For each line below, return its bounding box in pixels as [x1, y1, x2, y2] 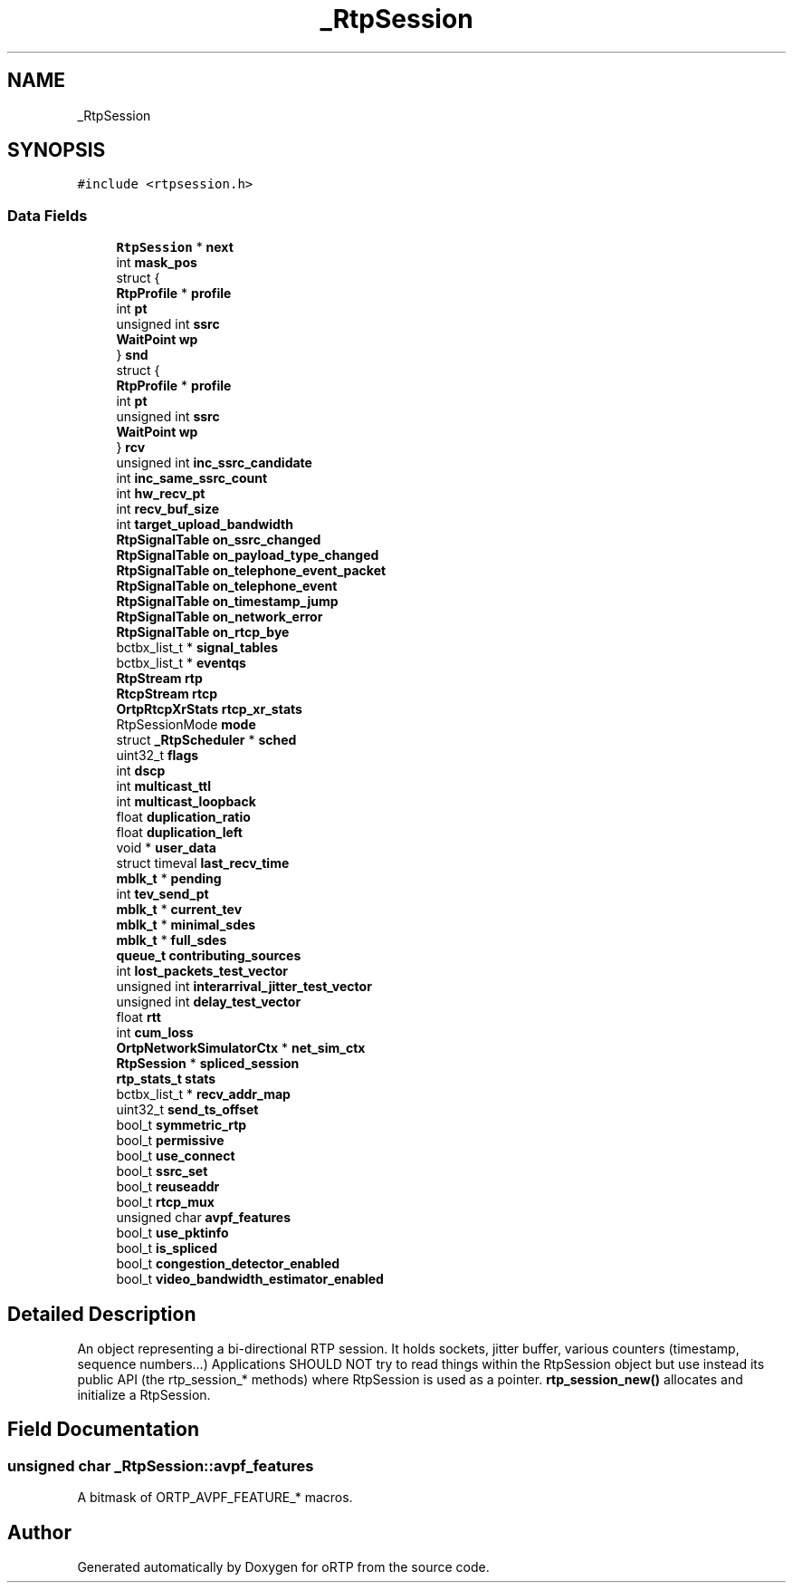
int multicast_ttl [116, 778, 212, 795]
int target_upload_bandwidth [116, 516, 293, 533]
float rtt [116, 1009, 161, 1026]
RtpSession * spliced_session [116, 1055, 300, 1072]
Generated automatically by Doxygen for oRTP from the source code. [77, 1559, 490, 1576]
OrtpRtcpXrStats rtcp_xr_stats [116, 701, 302, 718]
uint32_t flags [116, 747, 199, 764]
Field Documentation [7, 1418, 199, 1441]
